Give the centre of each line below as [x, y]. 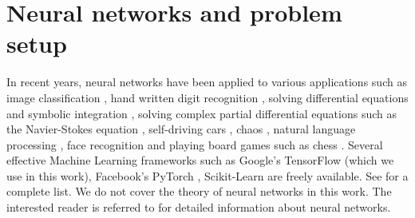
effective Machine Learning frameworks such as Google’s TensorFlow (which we [200, 160]
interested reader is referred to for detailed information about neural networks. [199, 207]
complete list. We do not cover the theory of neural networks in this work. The [199, 191]
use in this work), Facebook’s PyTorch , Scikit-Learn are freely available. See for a [207, 175]
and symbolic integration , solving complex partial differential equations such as [202, 113]
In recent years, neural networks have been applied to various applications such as [207, 82]
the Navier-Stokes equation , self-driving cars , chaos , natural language [181, 129]
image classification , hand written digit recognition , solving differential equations [207, 97]
